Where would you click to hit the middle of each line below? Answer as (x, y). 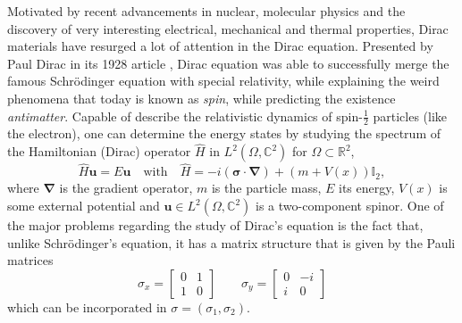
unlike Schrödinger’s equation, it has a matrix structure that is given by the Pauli (231, 242)
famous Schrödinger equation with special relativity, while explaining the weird (223, 81)
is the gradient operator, (126, 188)
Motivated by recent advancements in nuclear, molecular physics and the (206, 11)
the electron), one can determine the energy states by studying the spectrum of (224, 133)
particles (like (410, 116)
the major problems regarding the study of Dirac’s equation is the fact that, (215, 225)
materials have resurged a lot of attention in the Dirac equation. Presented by (220, 46)
